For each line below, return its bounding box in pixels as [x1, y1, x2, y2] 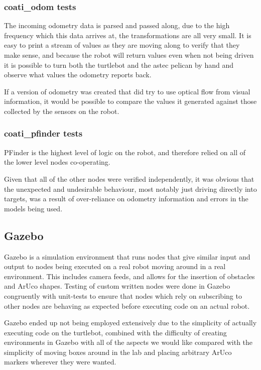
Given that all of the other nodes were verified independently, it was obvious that [4, 173, 254, 184]
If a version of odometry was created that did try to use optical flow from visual [4, 86, 250, 96]
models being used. [4, 203, 63, 213]
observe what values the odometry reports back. [4, 69, 152, 80]
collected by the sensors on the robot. [4, 105, 119, 116]
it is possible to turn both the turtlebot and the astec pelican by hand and [4, 59, 233, 70]
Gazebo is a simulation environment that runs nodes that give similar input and [4, 251, 250, 262]
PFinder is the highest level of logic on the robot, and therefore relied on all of [4, 147, 246, 157]
